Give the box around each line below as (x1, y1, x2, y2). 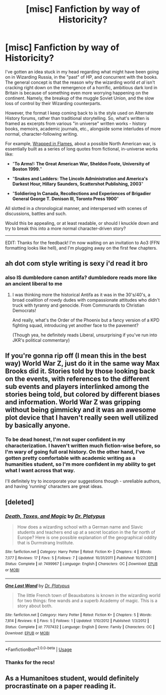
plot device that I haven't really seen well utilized (5, 414, 159, 422)
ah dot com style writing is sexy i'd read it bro (5, 259, 148, 268)
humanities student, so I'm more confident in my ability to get (5, 461, 156, 468)
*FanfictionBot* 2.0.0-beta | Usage (5, 645, 72, 652)
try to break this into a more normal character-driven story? (5, 225, 126, 231)
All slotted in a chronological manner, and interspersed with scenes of (5, 205, 147, 211)
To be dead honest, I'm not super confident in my (5, 436, 125, 443)
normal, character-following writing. (5, 131, 78, 137)
